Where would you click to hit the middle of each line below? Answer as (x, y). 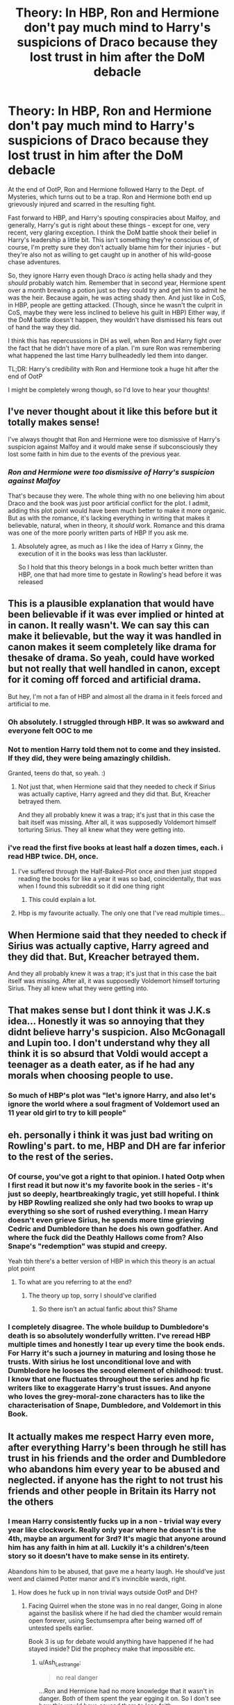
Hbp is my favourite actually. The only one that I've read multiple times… (121, 913)
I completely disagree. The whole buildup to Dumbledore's (108, 1327)
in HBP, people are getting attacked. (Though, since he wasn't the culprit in (115, 305)
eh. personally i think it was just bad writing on (111, 1135)
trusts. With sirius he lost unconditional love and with (100, 1362)
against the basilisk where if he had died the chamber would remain (125, 1613)
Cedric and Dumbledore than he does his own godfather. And (113, 1229)
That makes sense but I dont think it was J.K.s (109, 1010)
